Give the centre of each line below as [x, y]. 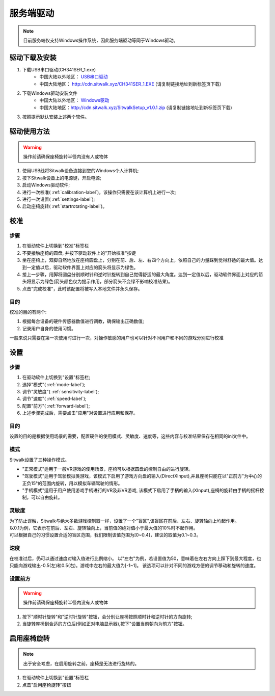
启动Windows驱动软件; [46, 185]
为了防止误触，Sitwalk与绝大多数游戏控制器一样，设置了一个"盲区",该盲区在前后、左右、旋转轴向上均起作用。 [124, 521]
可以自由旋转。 [47, 497]
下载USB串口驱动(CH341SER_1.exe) [59, 69]
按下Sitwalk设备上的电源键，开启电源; [62, 178]
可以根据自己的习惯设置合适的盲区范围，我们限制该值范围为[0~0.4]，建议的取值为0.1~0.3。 [105, 535]
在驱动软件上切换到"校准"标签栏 [56, 246]
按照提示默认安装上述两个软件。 [56, 117]
